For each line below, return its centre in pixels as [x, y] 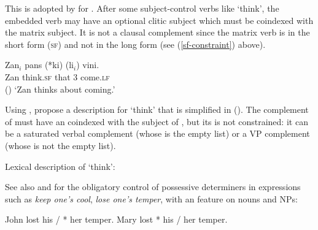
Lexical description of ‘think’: [60, 166]
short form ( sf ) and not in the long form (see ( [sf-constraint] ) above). [135, 44]
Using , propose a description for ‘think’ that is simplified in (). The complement [157, 109]
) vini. [88, 65]
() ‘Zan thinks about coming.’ [60, 89]
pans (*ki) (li [49, 65]
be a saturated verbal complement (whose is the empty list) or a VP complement [157, 133]
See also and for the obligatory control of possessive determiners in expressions [153, 187]
